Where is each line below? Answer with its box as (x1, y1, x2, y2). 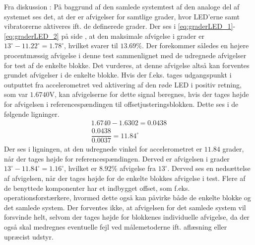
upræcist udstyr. (4, 231, 54, 242)
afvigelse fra (120, 163, 156, 173)
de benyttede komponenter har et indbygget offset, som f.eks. (4, 182, 190, 193)
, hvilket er (64, 163, 97, 173)
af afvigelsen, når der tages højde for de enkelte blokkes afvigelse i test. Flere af (4, 173, 246, 183)
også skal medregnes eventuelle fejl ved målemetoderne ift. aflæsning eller (4, 222, 227, 232)
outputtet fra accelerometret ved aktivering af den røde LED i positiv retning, (4, 79, 242, 89)
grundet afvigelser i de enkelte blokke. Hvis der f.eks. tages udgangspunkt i (4, 70, 232, 80)
